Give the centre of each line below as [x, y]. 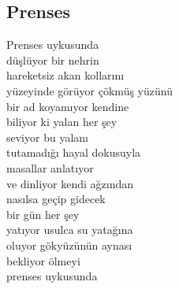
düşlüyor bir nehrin [53, 59]
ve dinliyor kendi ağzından [70, 183]
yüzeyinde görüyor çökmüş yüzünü [89, 90]
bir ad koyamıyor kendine [68, 106]
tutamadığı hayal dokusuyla [74, 152]
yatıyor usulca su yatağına [70, 230]
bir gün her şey [43, 214]
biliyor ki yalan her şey [62, 122]
